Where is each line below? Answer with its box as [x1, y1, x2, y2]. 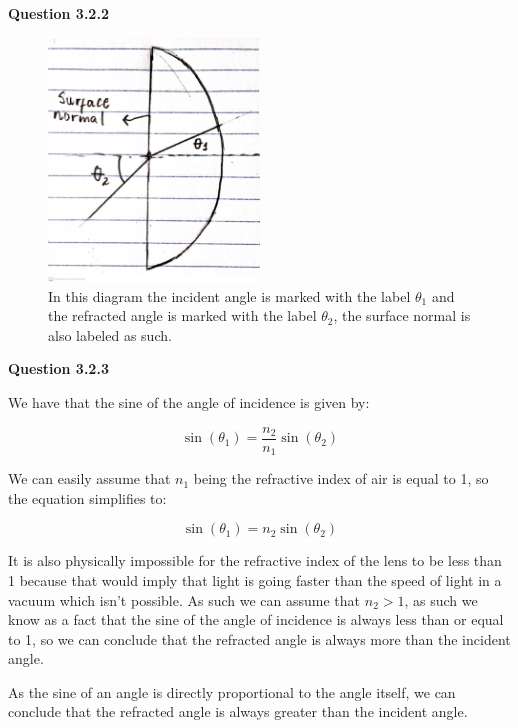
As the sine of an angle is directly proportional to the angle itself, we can [8, 681, 456, 702]
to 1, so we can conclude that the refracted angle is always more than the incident [8, 628, 511, 649]
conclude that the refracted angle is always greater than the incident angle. [8, 701, 468, 722]
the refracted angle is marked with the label [48, 305, 317, 326]
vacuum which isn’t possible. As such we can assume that [8, 589, 361, 610]
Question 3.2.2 [8, 3, 109, 23]
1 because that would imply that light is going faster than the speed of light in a [8, 569, 502, 590]
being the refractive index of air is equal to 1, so [193, 468, 489, 489]
